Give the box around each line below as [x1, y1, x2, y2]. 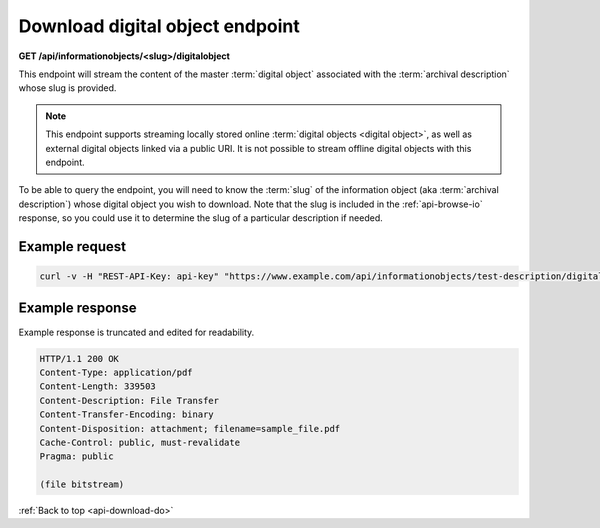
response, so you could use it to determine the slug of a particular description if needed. [18, 212, 384, 224]
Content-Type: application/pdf [39, 366, 194, 378]
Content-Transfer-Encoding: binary [39, 409, 214, 420]
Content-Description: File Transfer [39, 395, 220, 406]
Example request [18, 238, 127, 255]
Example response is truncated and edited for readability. [18, 326, 255, 338]
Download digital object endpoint [18, 15, 300, 37]
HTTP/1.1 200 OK [39, 353, 120, 364]
